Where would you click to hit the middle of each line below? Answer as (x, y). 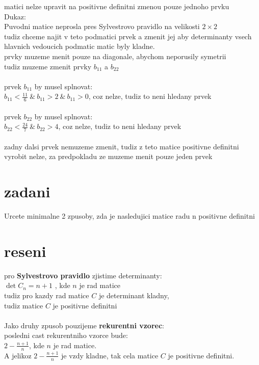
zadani (27, 191)
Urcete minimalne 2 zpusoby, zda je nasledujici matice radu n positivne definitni (129, 216)
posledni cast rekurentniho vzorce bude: (66, 335)
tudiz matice (24, 305)
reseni (25, 251)
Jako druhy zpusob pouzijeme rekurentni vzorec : (84, 325)
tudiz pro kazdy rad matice (47, 295)
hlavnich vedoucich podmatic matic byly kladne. (80, 46)
